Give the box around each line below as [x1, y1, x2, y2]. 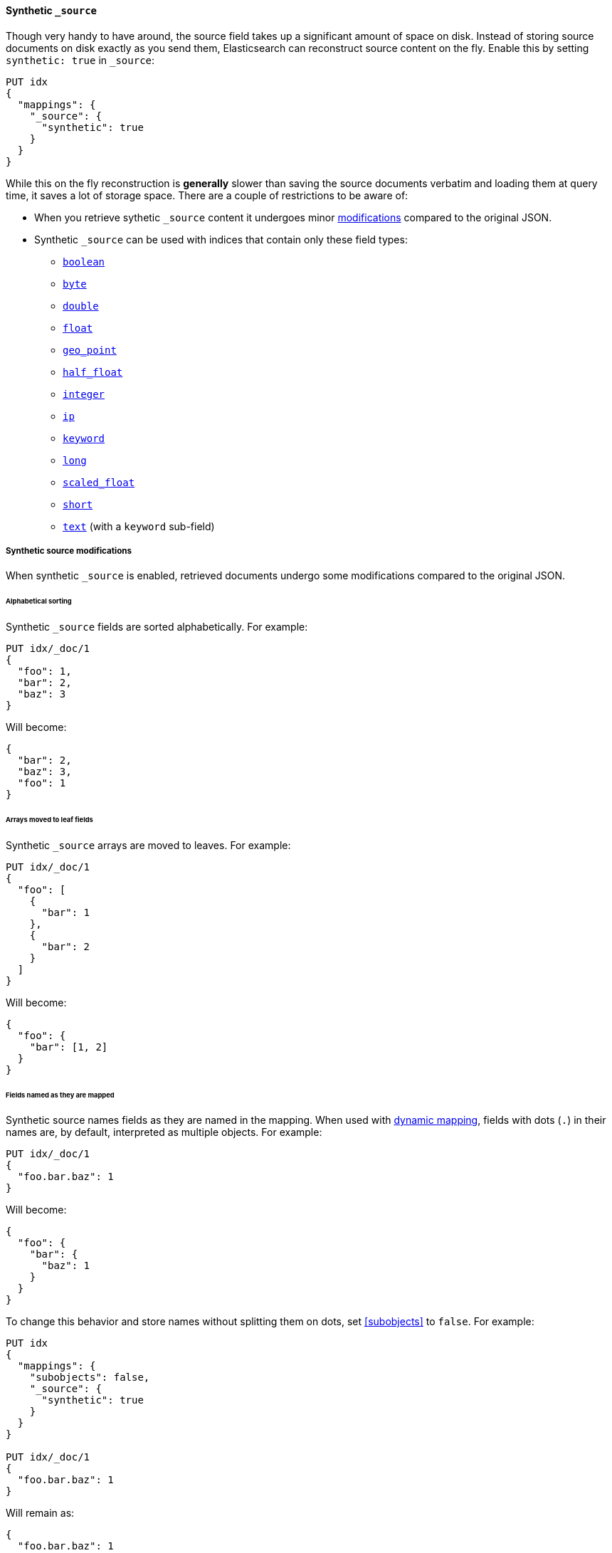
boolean [63, 256, 105, 268]
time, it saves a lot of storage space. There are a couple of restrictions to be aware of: [6, 189, 408, 201]
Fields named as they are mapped [6, 1090, 115, 1099]
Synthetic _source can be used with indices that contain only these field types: [34, 233, 408, 246]
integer [63, 388, 105, 400]
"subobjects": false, [29, 1372, 150, 1384]
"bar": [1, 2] [29, 1041, 108, 1053]
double [63, 300, 99, 312]
